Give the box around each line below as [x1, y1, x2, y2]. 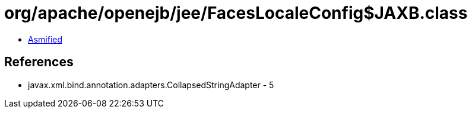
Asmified [28, 34, 63, 44]
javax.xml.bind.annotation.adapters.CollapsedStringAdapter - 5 [28, 79, 274, 90]
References [4, 54, 74, 70]
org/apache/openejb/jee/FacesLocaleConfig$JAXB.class [4, 3, 468, 23]
